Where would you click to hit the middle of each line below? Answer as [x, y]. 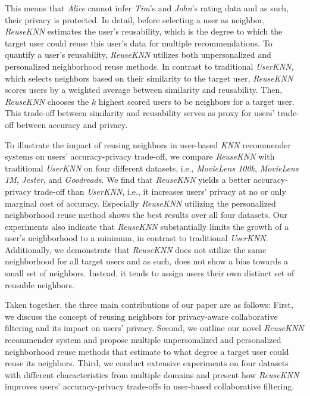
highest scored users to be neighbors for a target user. [196, 101]
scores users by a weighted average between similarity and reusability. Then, [144, 90]
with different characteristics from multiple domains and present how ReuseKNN [152, 374]
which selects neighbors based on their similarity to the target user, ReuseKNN [149, 78]
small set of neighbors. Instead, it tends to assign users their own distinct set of [150, 273]
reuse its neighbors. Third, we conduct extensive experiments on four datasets [147, 363]
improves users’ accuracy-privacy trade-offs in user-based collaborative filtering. [150, 386]
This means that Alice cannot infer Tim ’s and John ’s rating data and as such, [147, 8]
